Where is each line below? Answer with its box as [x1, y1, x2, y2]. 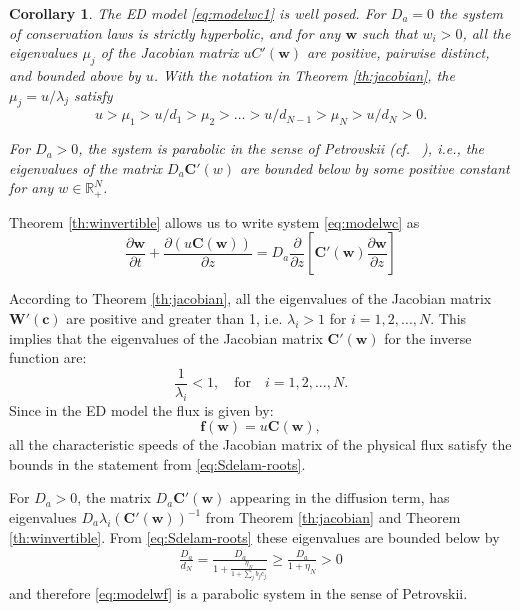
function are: [9, 347, 87, 368]
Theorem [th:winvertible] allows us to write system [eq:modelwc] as [9, 211, 420, 232]
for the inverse [384, 327, 472, 348]
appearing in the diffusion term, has [229, 487, 450, 508]
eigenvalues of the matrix [9, 157, 163, 178]
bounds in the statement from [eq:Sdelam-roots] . [9, 453, 306, 474]
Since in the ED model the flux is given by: [9, 399, 274, 420]
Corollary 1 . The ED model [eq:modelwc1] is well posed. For [9, 3, 386, 23]
